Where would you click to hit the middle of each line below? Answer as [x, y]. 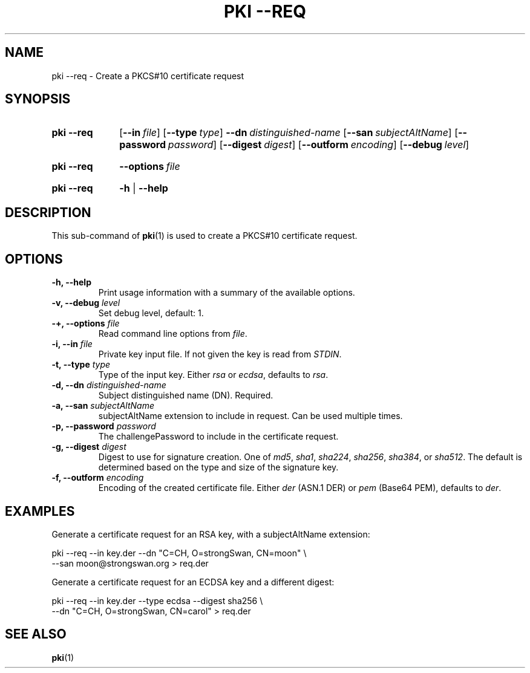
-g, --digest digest [89, 447]
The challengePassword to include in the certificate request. [218, 437]
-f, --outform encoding [98, 478]
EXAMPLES [40, 511]
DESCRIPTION [48, 212]
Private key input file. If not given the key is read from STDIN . [220, 354]
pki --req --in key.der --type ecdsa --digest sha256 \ [157, 600]
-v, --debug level [86, 303]
